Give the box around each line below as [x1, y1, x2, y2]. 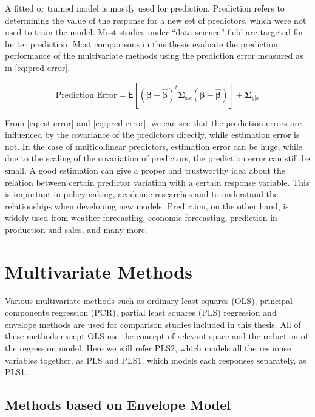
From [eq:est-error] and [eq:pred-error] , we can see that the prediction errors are [5, 116, 302, 129]
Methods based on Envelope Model [5, 395, 231, 414]
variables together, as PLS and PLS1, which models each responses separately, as [5, 353, 307, 366]
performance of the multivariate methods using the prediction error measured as [5, 49, 303, 62]
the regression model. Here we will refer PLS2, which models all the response [5, 342, 291, 354]
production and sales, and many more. [5, 223, 147, 236]
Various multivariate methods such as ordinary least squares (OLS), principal [5, 294, 293, 307]
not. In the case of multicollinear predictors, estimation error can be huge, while [5, 140, 303, 152]
